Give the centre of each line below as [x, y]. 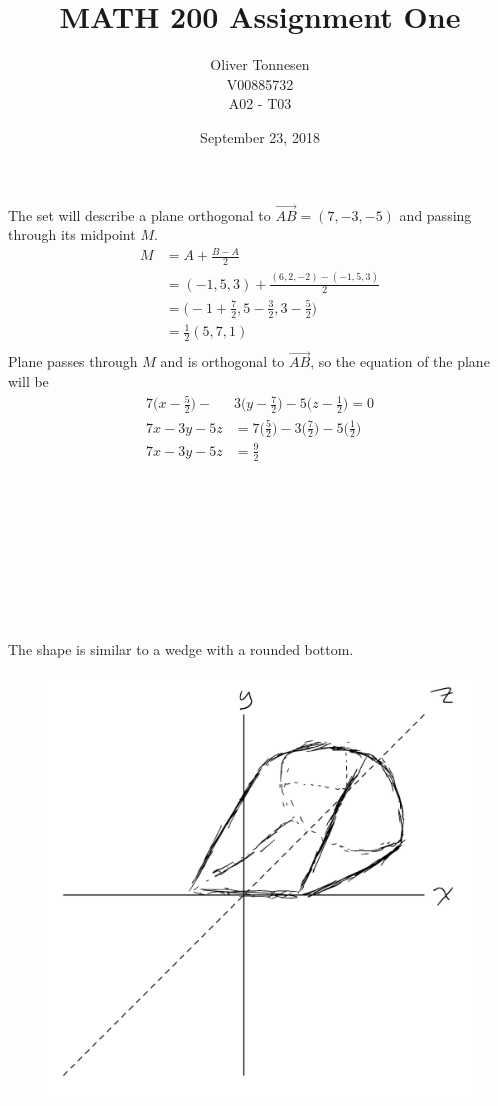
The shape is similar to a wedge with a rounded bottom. [181, 649]
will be [28, 381]
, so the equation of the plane [400, 361]
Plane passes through [73, 361]
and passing [435, 214]
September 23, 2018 [260, 136]
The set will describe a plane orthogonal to [139, 214]
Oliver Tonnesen [260, 64]
